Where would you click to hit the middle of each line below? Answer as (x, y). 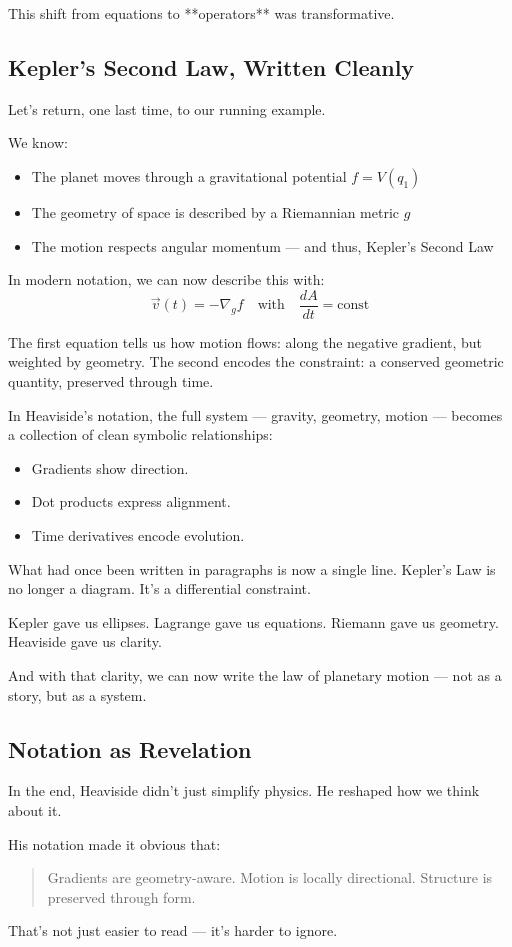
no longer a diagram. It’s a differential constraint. (159, 588)
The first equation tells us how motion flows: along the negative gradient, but (245, 341)
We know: (38, 142)
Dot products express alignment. (131, 501)
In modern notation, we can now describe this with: (166, 279)
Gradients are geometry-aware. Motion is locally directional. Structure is (270, 877)
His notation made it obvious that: (114, 843)
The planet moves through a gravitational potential (189, 175)
